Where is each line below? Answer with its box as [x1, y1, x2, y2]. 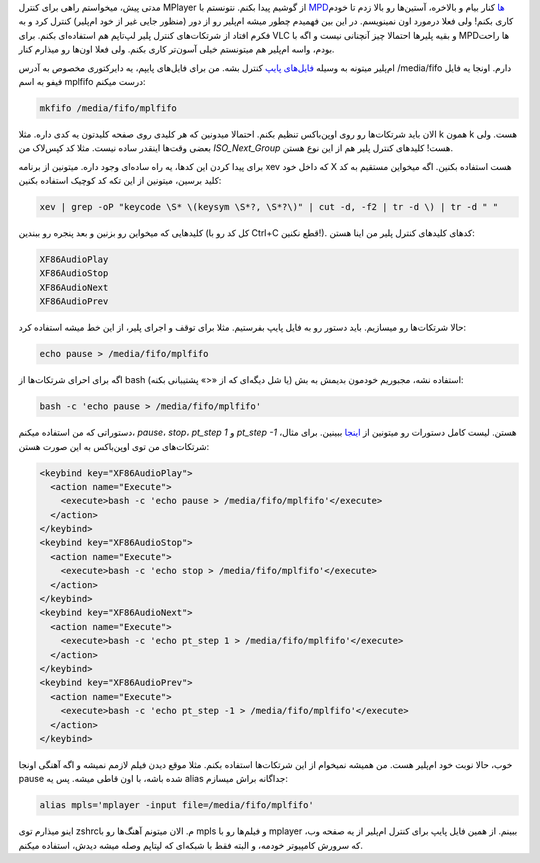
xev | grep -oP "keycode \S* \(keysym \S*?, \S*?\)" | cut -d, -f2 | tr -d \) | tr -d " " [39, 201, 499, 213]
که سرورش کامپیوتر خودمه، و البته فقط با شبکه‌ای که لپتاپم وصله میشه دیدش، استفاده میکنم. [18, 839, 364, 851]
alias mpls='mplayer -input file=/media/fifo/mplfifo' [39, 800, 314, 811]
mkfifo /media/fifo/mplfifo [39, 102, 177, 114]
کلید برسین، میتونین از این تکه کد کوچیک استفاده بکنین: [18, 175, 222, 187]
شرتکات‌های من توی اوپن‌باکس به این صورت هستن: [18, 440, 210, 452]
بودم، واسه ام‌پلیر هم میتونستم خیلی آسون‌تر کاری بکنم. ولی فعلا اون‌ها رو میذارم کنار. [18, 43, 335, 55]
